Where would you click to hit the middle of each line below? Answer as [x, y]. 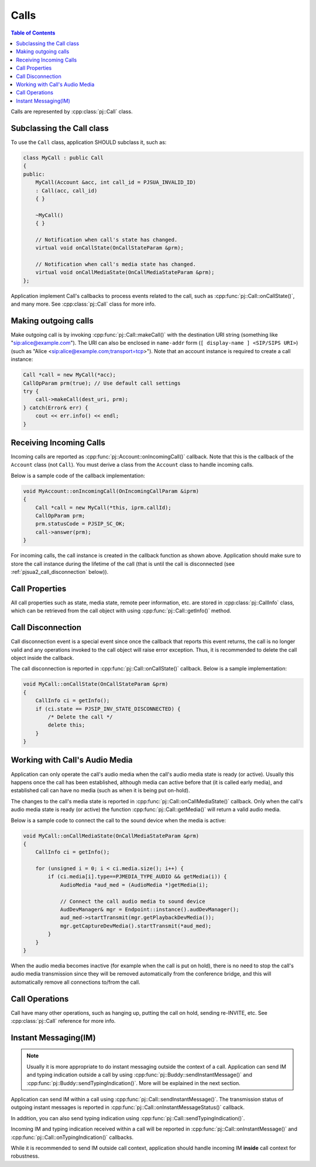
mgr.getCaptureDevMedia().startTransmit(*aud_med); [136, 926]
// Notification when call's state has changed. [107, 239]
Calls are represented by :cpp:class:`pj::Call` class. [72, 112]
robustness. [25, 1156]
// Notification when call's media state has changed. [116, 264]
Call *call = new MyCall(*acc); [70, 375]
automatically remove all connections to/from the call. [75, 982]
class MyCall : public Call [63, 158]
